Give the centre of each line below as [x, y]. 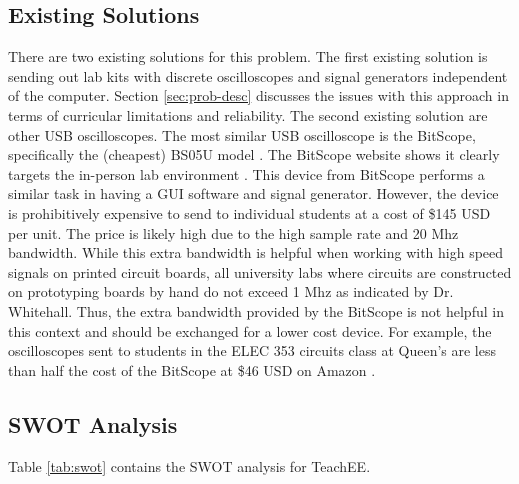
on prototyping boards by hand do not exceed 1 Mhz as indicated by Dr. [231, 291]
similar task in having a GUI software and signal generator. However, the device [253, 193]
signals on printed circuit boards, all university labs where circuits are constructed [260, 271]
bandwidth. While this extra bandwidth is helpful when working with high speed [256, 252]
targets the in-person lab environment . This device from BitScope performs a [246, 173]
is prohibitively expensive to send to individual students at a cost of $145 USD [249, 212]
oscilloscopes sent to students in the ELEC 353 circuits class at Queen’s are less [252, 350]
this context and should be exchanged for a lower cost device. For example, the [250, 330]
